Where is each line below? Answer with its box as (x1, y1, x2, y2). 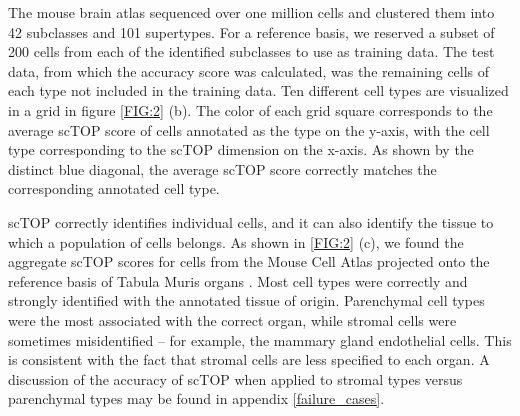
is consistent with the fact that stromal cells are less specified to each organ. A (8, 349, 490, 370)
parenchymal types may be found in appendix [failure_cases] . (8, 388, 385, 409)
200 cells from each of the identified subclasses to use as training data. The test (8, 41, 495, 62)
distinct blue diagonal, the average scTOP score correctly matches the (8, 158, 437, 179)
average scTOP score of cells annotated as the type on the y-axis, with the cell (8, 119, 490, 140)
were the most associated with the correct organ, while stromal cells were (8, 309, 457, 330)
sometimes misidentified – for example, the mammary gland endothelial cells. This (8, 329, 512, 350)
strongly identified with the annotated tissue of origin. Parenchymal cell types (8, 290, 485, 311)
